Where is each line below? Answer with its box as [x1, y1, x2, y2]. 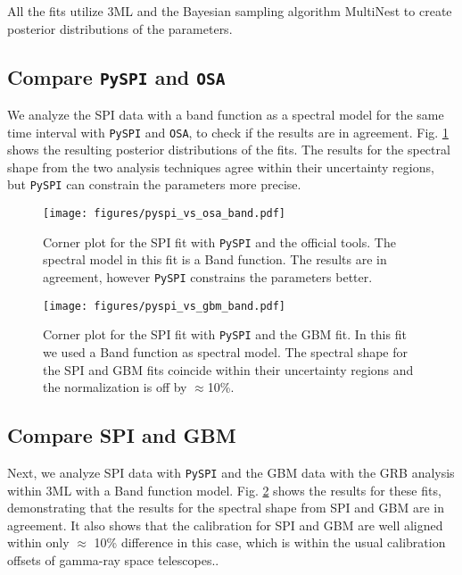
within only [7, 533, 70, 552]
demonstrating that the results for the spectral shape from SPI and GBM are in [7, 498, 444, 517]
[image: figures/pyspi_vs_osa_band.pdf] [43, 207, 286, 221]
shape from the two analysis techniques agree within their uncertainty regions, [7, 157, 434, 176]
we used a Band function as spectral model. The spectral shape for [43, 342, 408, 361]
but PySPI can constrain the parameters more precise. [7, 175, 301, 194]
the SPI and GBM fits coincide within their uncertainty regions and [43, 360, 414, 379]
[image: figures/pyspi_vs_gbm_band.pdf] [43, 299, 286, 312]
